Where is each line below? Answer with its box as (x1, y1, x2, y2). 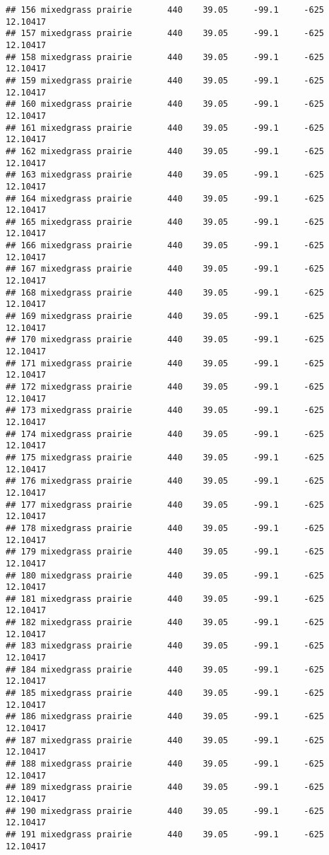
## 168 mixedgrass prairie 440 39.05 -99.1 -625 (6, 287, 325, 298)
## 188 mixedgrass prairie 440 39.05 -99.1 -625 (6, 759, 325, 769)
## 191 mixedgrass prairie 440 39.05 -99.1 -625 (6, 829, 325, 839)
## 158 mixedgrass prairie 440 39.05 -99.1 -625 (6, 52, 325, 62)
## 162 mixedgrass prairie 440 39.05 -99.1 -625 (6, 146, 325, 156)
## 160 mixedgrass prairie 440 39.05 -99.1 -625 (6, 99, 325, 110)
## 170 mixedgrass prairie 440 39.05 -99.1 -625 (6, 335, 325, 345)
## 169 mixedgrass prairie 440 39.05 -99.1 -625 (6, 311, 325, 322)
